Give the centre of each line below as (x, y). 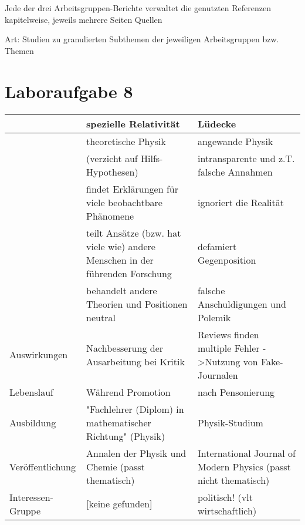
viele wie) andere (121, 246)
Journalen (218, 375)
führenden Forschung (129, 273)
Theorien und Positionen (137, 304)
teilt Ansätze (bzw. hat (134, 233)
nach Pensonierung (236, 392)
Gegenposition (227, 260)
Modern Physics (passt (244, 466)
